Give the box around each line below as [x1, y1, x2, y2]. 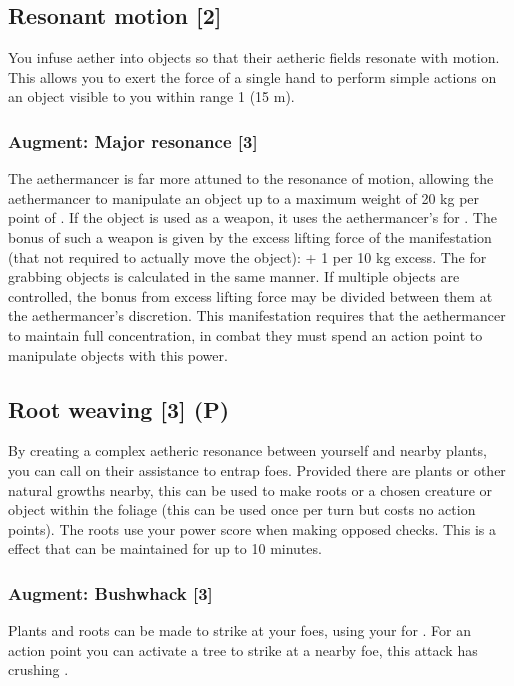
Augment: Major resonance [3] [8, 128, 258, 153]
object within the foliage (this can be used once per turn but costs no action [8, 499, 476, 520]
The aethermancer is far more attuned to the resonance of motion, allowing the [8, 168, 494, 189]
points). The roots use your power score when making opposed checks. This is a [8, 518, 496, 539]
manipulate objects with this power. [8, 344, 228, 365]
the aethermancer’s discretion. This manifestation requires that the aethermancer [8, 305, 506, 326]
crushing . [8, 659, 69, 680]
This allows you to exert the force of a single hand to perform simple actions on [8, 66, 497, 87]
